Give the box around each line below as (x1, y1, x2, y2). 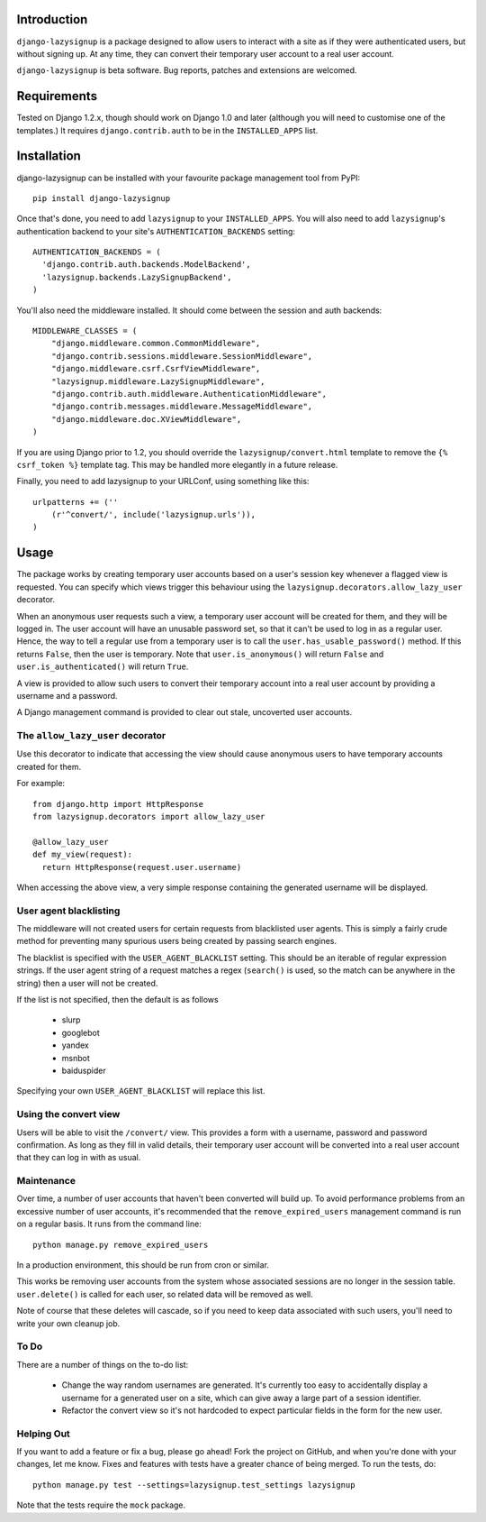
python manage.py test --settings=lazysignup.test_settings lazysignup (32, 1480, 355, 1490)
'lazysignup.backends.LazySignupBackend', (41, 271, 233, 282)
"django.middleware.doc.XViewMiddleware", (50, 414, 242, 424)
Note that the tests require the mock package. (16, 1499, 186, 1510)
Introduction (16, 12, 88, 27)
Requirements (16, 88, 98, 104)
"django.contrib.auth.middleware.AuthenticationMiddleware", (50, 389, 328, 399)
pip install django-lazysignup (32, 193, 171, 203)
